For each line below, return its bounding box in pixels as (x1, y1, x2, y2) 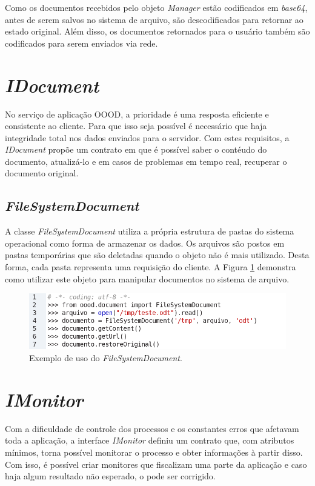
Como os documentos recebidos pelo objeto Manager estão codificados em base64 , (5, 1, 308, 13)
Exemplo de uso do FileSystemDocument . (29, 351, 182, 364)
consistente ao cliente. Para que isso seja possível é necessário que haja (5, 119, 267, 132)
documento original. (5, 167, 79, 179)
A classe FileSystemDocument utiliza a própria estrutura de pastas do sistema (5, 225, 294, 238)
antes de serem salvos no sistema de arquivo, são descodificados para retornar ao (5, 13, 303, 25)
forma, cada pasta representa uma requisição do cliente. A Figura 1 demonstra (5, 261, 296, 273)
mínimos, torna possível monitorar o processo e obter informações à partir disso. (5, 445, 303, 458)
